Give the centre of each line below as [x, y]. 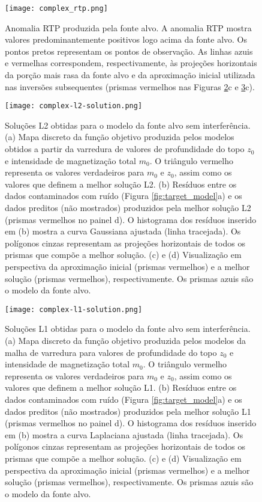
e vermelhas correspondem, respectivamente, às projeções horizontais [131, 63]
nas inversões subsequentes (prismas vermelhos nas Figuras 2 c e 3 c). [130, 86]
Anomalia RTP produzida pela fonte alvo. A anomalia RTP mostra [128, 27]
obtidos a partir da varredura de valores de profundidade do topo [125, 149]
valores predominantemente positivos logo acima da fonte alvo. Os [126, 39]
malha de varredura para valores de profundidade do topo [111, 352]
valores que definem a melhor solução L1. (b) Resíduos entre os [121, 387]
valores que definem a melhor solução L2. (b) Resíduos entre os [121, 184]
